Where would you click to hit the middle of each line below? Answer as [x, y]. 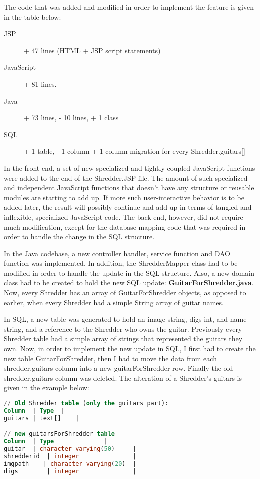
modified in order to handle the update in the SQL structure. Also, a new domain [129, 273]
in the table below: [33, 16]
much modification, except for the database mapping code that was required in [125, 226]
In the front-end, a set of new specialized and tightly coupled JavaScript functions [130, 167]
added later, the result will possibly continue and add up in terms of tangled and [128, 207]
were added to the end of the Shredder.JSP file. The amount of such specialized [126, 177]
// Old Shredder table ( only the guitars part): [86, 403]
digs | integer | [70, 471]
